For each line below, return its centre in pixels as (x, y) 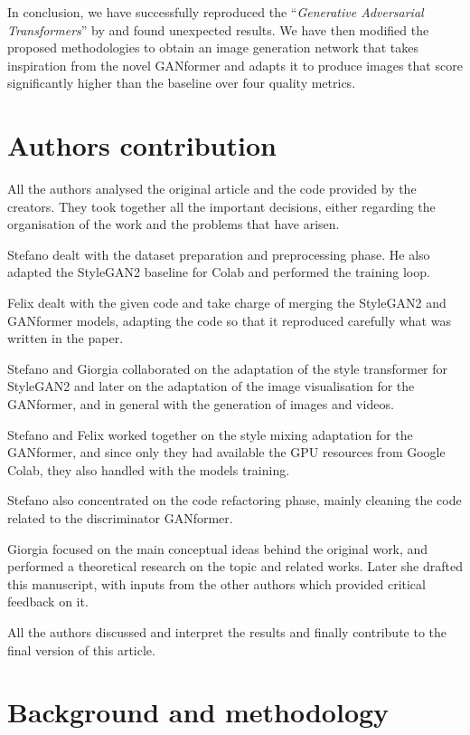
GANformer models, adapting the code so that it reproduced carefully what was (229, 320)
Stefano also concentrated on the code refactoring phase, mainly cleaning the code (235, 500)
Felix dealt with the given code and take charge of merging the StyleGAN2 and (227, 303)
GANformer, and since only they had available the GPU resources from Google (226, 452)
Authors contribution (142, 145)
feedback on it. (48, 601)
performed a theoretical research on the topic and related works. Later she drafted (235, 566)
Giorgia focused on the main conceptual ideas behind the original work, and (218, 548)
